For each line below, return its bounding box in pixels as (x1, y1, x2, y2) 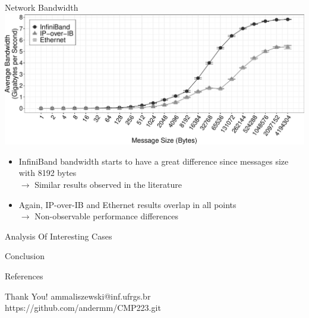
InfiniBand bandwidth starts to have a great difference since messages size (18, 155, 289, 167)
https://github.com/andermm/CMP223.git (5, 301, 161, 314)
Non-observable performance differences (34, 210, 178, 222)
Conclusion (5, 250, 45, 262)
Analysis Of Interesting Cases (5, 229, 112, 242)
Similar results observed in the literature (34, 178, 182, 191)
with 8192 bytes (18, 166, 77, 179)
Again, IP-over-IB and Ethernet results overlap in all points (18, 198, 237, 210)
